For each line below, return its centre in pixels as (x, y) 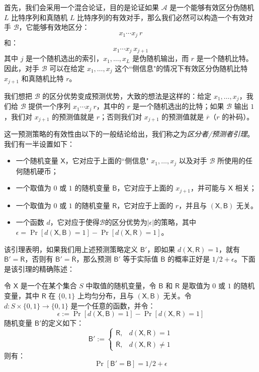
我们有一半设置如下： (39, 143)
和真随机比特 (42, 78)
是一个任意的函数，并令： (113, 305)
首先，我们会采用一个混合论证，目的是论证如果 (81, 7)
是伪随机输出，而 (161, 58)
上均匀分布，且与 (105, 295)
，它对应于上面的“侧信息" (107, 161)
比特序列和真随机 (39, 17)
